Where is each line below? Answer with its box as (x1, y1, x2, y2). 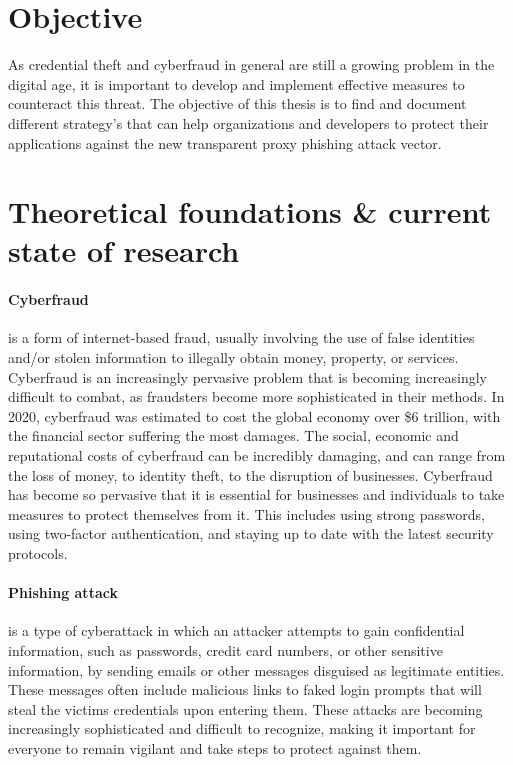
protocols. (8, 542, 68, 563)
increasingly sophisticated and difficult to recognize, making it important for (8, 718, 476, 739)
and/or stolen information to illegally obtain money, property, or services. (8, 347, 459, 368)
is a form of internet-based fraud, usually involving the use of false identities (8, 327, 475, 348)
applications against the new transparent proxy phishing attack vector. (8, 132, 442, 153)
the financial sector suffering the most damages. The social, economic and (8, 425, 459, 446)
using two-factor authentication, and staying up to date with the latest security (8, 523, 494, 544)
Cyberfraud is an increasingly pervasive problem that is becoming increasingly (8, 366, 487, 387)
